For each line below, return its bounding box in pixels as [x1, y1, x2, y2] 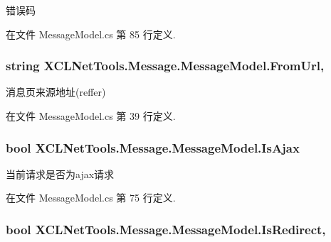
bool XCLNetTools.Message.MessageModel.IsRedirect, [6, 220, 326, 238]
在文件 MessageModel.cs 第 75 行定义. [6, 190, 176, 205]
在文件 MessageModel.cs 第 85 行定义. [6, 26, 176, 41]
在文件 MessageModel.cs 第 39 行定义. [6, 109, 176, 123]
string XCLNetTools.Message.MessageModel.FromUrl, [6, 57, 325, 75]
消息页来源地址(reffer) [6, 84, 106, 99]
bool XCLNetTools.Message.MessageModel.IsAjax [6, 138, 300, 156]
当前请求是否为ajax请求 [6, 166, 115, 181]
